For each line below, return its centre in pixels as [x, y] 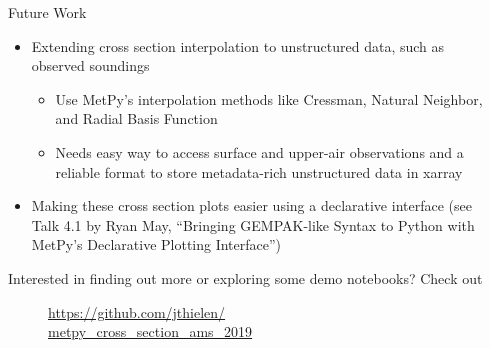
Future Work [47, 12]
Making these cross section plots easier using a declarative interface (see [251, 205]
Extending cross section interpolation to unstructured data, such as [238, 45]
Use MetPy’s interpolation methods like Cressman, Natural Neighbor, [269, 98]
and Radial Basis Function [136, 118]
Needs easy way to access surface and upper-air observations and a [259, 151]
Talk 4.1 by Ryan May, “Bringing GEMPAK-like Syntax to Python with [253, 224]
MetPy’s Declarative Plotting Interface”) [156, 244]
